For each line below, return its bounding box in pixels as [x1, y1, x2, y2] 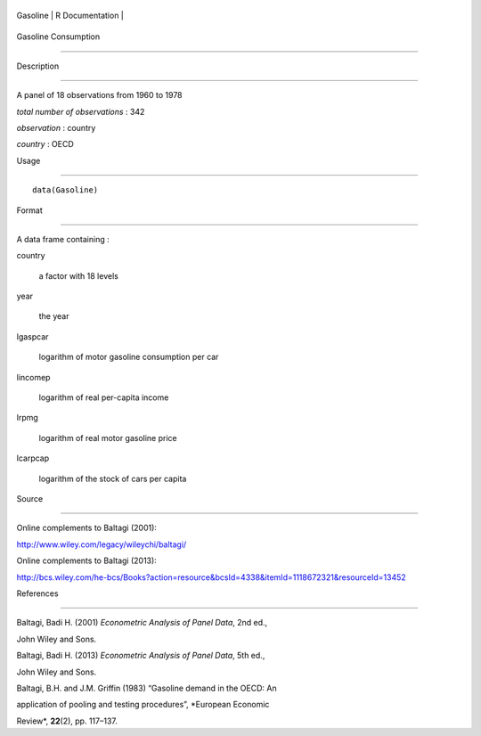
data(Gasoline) [32, 185, 99, 195]
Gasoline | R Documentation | [16, 10, 124, 20]
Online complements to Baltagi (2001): [16, 522, 158, 534]
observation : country [16, 122, 96, 133]
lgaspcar [16, 331, 49, 342]
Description [16, 61, 60, 71]
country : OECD [16, 139, 75, 150]
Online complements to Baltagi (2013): [16, 555, 158, 566]
